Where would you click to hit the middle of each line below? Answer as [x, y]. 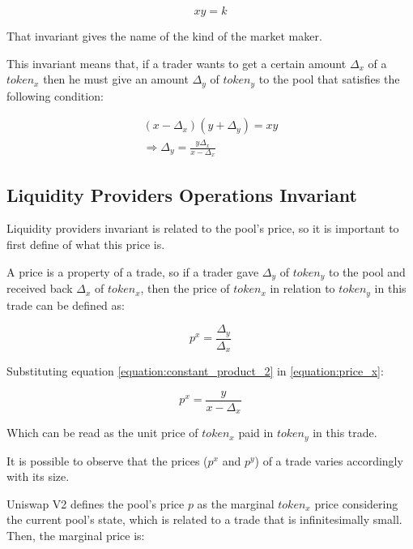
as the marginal [236, 503]
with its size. [38, 476]
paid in [256, 433]
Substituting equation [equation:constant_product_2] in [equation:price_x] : [195, 371]
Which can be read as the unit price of [102, 433]
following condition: [55, 95]
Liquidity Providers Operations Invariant [182, 194]
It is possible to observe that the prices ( [107, 460]
